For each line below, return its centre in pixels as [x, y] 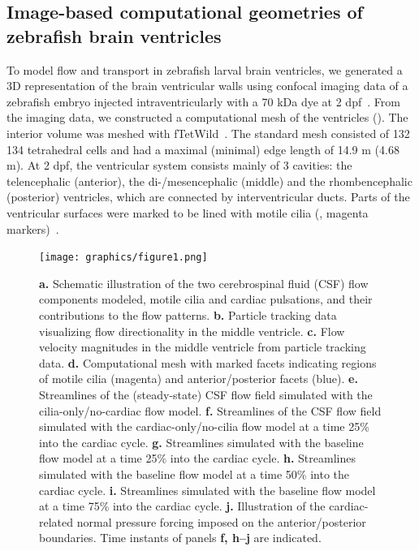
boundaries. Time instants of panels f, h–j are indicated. [180, 538]
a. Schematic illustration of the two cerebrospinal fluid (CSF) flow [204, 283]
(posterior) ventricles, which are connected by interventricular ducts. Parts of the [208, 197]
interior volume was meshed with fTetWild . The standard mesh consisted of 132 [208, 133]
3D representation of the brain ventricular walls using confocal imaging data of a [207, 86]
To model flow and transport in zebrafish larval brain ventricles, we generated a [205, 69]
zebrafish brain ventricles [114, 35]
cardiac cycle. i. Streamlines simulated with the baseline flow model [207, 490]
